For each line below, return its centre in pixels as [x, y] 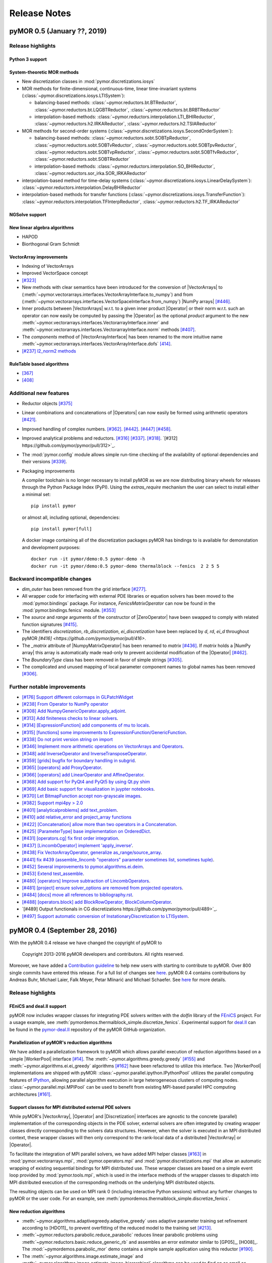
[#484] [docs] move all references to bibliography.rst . [78, 895]
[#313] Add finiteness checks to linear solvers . [70, 718]
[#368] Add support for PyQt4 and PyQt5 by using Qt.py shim [86, 782]
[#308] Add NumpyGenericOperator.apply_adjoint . [74, 711]
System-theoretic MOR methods [44, 72]
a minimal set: [36, 494]
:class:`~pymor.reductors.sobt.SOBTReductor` [82, 159]
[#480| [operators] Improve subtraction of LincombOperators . [86, 881]
